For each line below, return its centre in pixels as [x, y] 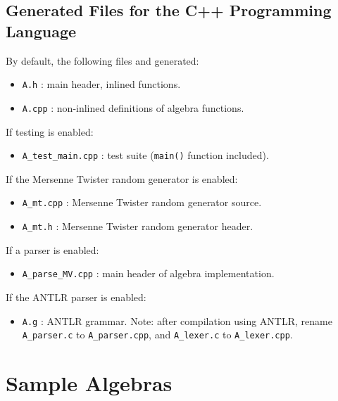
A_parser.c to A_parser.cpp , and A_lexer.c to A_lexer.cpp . [157, 335]
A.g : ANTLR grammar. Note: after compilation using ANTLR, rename [177, 320]
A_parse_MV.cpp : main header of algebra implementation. [148, 273]
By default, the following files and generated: [102, 60]
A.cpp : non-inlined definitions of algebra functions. [133, 107]
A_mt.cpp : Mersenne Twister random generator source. [142, 202]
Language [41, 31]
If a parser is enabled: [52, 249]
